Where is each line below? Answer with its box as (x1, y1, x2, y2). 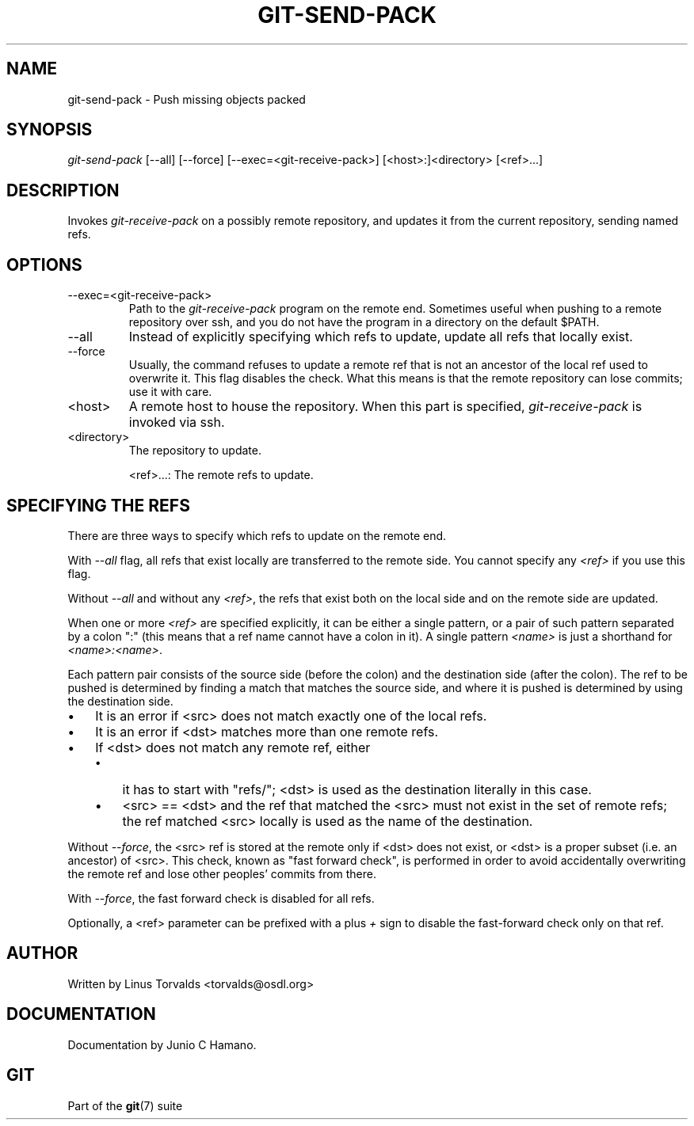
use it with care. (128, 385, 212, 399)
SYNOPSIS (6, 120, 93, 140)
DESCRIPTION (6, 180, 120, 200)
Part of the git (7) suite (67, 1098, 183, 1113)
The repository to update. (128, 443, 261, 458)
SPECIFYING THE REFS (6, 495, 190, 515)
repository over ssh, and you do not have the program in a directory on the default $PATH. (128, 315, 600, 329)
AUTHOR (6, 943, 78, 964)
